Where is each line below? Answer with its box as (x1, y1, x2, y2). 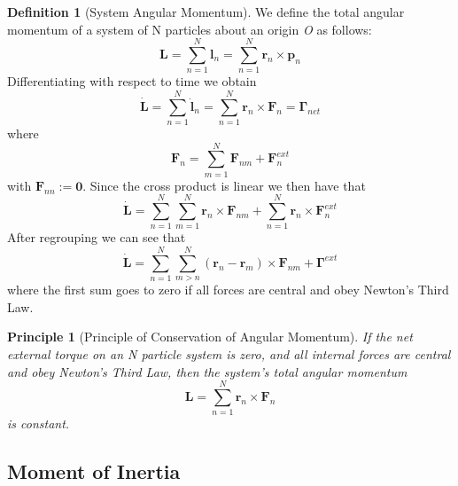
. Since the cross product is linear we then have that (82, 176, 366, 194)
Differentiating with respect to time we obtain (7, 72, 257, 90)
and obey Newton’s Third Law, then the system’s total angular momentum (7, 362, 408, 380)
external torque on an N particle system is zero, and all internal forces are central (7, 345, 451, 364)
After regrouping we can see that (7, 228, 186, 247)
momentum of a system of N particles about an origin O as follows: (7, 20, 372, 38)
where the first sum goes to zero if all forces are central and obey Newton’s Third (7, 280, 449, 299)
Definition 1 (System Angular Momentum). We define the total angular (7, 3, 405, 20)
